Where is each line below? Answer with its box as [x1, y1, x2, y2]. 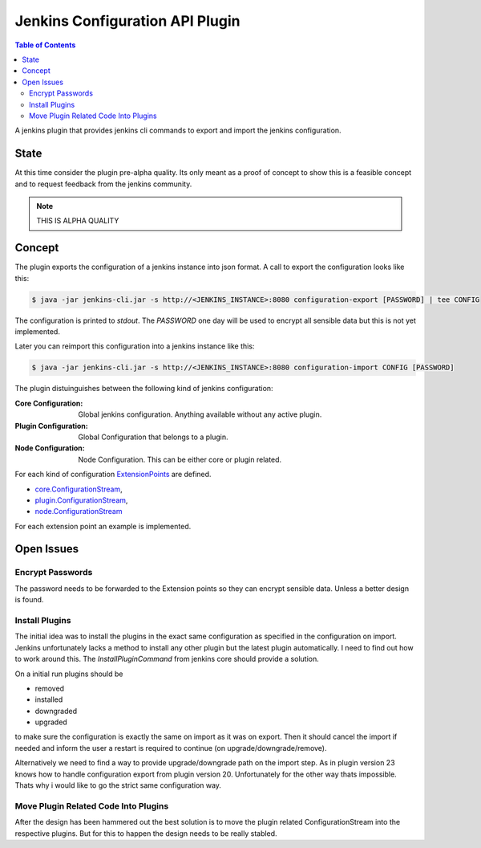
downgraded [34, 706, 78, 715]
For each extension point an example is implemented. [14, 521, 192, 531]
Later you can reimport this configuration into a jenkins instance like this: [14, 341, 255, 351]
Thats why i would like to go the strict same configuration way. [14, 781, 222, 790]
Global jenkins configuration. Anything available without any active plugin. [78, 410, 322, 419]
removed [34, 683, 64, 693]
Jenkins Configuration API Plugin [14, 12, 240, 30]
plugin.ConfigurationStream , [34, 495, 128, 505]
